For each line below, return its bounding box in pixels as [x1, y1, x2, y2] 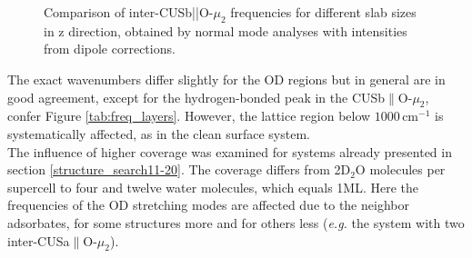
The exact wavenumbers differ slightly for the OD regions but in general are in [7, 69, 446, 88]
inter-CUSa [7, 231, 70, 250]
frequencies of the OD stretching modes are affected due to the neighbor [7, 195, 409, 214]
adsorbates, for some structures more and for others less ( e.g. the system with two [7, 213, 465, 232]
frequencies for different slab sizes [230, 3, 417, 21]
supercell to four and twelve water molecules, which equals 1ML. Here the [7, 177, 419, 196]
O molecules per [355, 160, 446, 179]
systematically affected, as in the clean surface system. [7, 124, 310, 143]
